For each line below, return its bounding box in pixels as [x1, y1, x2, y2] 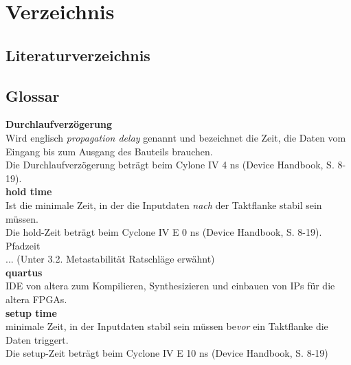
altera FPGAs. [5, 292, 67, 307]
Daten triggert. [5, 332, 69, 346]
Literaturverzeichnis [5, 44, 150, 65]
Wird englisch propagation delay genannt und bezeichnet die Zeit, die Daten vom [5, 130, 346, 144]
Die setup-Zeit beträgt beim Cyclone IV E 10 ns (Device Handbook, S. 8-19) [5, 346, 328, 360]
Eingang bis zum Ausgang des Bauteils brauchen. [5, 144, 213, 158]
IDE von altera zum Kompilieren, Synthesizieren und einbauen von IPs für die [5, 278, 335, 293]
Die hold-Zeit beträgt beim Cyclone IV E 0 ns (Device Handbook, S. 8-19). [5, 225, 322, 239]
